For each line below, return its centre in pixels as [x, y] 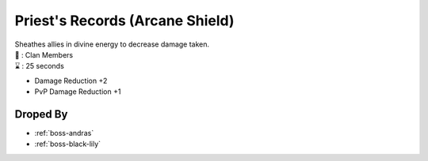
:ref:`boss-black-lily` [68, 144]
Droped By [41, 114]
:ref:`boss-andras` [64, 133]
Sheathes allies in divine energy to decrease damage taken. [112, 44]
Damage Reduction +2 [71, 80]
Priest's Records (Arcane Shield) [124, 21]
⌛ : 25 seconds [40, 66]
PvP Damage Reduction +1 [78, 92]
